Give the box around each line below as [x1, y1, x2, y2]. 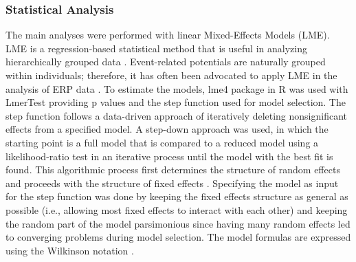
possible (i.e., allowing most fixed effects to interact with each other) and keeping [5, 202, 348, 217]
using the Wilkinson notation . [5, 243, 134, 257]
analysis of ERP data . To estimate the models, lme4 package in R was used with [5, 81, 348, 96]
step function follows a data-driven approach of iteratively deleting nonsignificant [5, 108, 348, 122]
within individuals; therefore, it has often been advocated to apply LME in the [5, 68, 337, 82]
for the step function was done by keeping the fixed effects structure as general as [5, 189, 348, 204]
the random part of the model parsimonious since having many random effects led [5, 216, 351, 230]
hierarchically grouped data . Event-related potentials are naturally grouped [5, 54, 326, 69]
